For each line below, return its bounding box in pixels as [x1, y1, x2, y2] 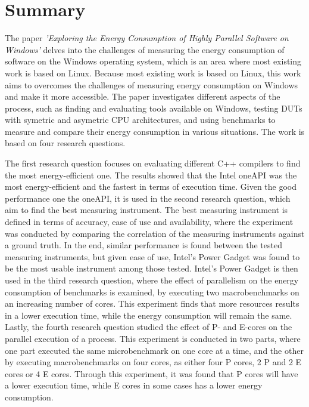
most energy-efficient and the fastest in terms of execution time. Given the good [5, 180, 297, 193]
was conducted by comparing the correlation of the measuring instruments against [5, 227, 305, 239]
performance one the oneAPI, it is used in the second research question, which [5, 192, 291, 204]
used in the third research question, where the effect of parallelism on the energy [5, 274, 299, 286]
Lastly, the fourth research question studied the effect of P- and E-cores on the [5, 320, 292, 333]
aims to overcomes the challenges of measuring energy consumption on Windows [5, 78, 298, 91]
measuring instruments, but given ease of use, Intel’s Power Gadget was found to [5, 250, 300, 263]
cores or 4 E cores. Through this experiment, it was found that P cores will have [5, 367, 298, 380]
